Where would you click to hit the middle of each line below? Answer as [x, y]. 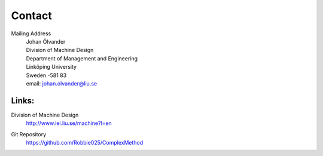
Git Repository [29, 134]
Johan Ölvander [46, 41]
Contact [31, 16]
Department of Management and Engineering [82, 58]
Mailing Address [31, 33]
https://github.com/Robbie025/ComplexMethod [85, 142]
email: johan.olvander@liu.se [62, 83]
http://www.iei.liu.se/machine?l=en [69, 123]
